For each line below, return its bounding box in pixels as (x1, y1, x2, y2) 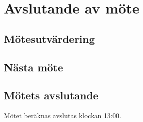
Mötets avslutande (4, 88, 98, 103)
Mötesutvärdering (4, 31, 95, 46)
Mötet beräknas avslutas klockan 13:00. (4, 110, 121, 121)
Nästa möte (4, 59, 63, 74)
